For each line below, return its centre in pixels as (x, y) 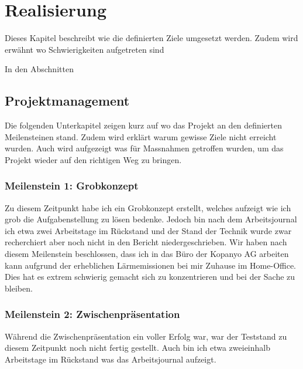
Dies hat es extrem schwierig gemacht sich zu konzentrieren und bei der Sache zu (150, 277)
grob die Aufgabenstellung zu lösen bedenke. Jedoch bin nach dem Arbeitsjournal (151, 219)
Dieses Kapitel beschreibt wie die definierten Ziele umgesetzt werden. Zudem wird (151, 38)
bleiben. (19, 288)
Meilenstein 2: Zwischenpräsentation (92, 314)
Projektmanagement (67, 101)
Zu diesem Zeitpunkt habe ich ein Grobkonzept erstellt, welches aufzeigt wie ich (148, 207)
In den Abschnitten (39, 69)
